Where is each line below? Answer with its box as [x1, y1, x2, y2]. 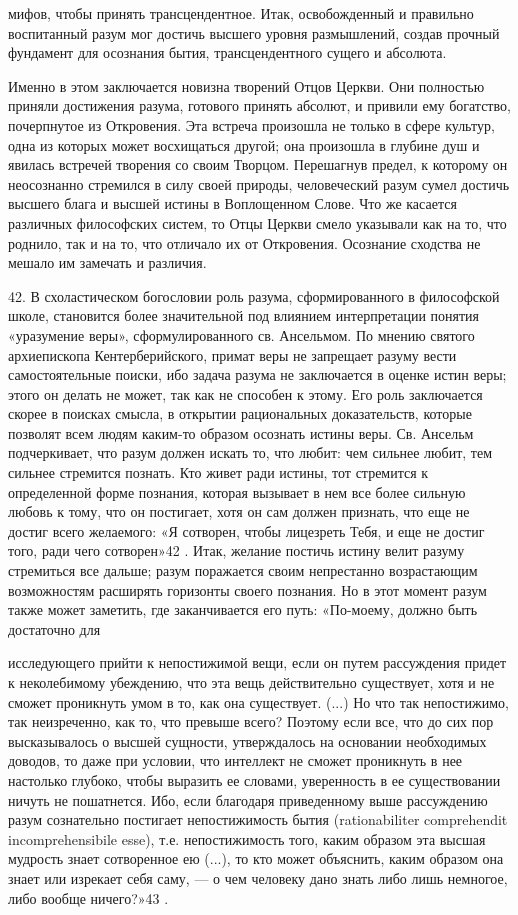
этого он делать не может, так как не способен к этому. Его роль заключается [8, 383, 483, 404]
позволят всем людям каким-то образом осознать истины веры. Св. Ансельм [8, 422, 474, 443]
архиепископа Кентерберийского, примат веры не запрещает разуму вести [8, 344, 457, 365]
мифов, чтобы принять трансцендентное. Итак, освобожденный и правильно [8, 3, 474, 23]
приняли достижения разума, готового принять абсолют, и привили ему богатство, [8, 95, 511, 116]
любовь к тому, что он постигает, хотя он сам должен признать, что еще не [8, 501, 470, 522]
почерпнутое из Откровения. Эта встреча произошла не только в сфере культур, [8, 114, 495, 135]
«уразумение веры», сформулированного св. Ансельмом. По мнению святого [8, 324, 475, 345]
